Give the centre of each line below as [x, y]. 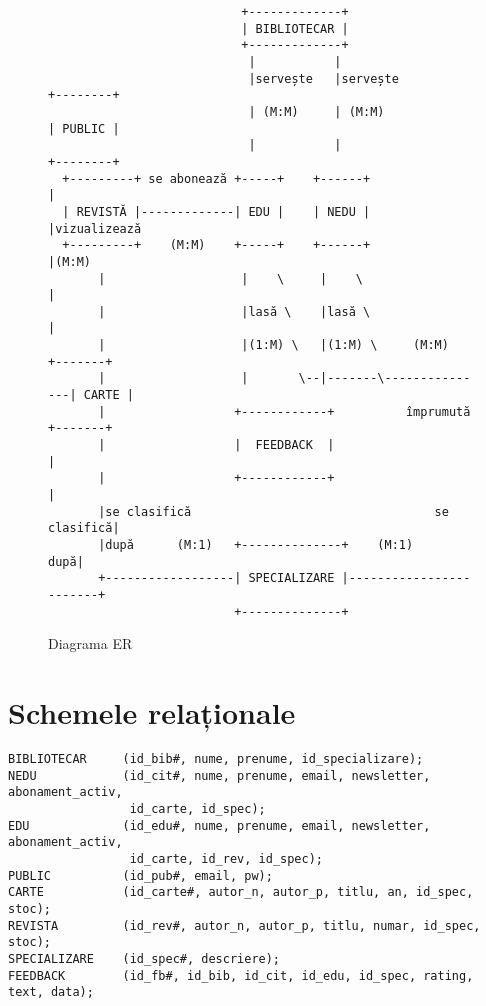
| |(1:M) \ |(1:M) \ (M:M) [273, 345]
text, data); [51, 992]
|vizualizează [95, 228]
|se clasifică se [273, 511]
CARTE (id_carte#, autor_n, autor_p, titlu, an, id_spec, [241, 892]
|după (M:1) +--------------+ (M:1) [256, 545]
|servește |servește [323, 78]
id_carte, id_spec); [197, 808]
